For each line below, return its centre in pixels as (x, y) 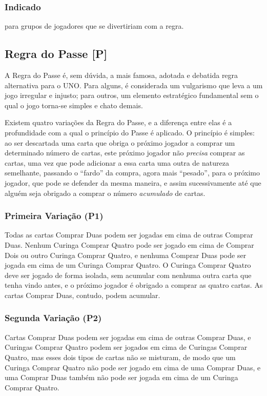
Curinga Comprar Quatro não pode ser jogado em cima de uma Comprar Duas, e (133, 367)
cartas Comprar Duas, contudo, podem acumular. (83, 295)
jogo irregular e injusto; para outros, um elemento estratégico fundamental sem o (132, 95)
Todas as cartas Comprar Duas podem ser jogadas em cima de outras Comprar (129, 235)
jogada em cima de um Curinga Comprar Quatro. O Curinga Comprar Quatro (128, 265)
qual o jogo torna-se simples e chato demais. (74, 105)
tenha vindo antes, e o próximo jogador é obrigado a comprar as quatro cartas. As (134, 285)
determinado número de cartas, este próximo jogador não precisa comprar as (125, 153)
